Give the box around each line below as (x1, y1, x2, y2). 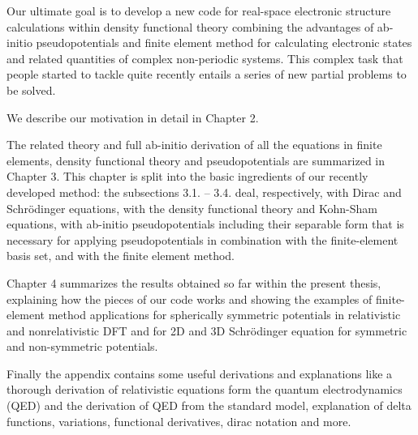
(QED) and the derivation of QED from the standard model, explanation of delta (6, 397, 412, 414)
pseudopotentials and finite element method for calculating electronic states (36, 34, 412, 51)
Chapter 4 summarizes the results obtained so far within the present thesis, (6, 274, 381, 291)
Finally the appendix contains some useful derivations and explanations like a (6, 365, 393, 382)
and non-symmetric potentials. (6, 338, 158, 355)
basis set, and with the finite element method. (6, 247, 235, 264)
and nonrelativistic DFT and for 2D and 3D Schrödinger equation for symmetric (6, 322, 407, 339)
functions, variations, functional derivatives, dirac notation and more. (6, 412, 351, 429)
